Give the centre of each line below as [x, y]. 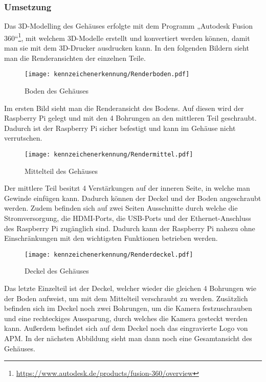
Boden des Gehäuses [57, 90]
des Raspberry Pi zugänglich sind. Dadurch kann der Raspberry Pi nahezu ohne [130, 228]
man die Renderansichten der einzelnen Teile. [75, 58]
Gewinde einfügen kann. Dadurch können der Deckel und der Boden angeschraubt [133, 198]
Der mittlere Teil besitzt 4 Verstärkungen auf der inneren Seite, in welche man [127, 188]
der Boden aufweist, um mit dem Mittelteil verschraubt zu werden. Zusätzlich [126, 298]
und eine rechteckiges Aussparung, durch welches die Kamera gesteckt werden [126, 318]
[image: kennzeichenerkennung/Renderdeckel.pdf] [109, 254]
